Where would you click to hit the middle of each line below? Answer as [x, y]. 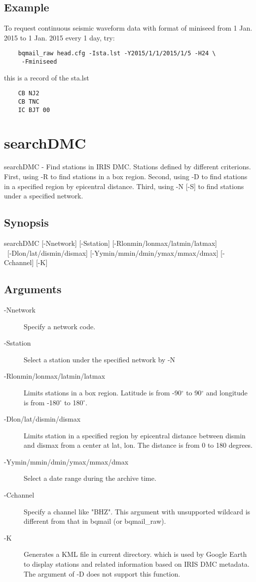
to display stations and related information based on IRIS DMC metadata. [137, 564]
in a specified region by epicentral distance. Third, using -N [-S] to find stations [124, 186]
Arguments [33, 289]
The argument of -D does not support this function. [102, 573]
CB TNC [29, 101]
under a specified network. [44, 196]
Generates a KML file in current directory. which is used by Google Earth [135, 554]
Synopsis [26, 222]
